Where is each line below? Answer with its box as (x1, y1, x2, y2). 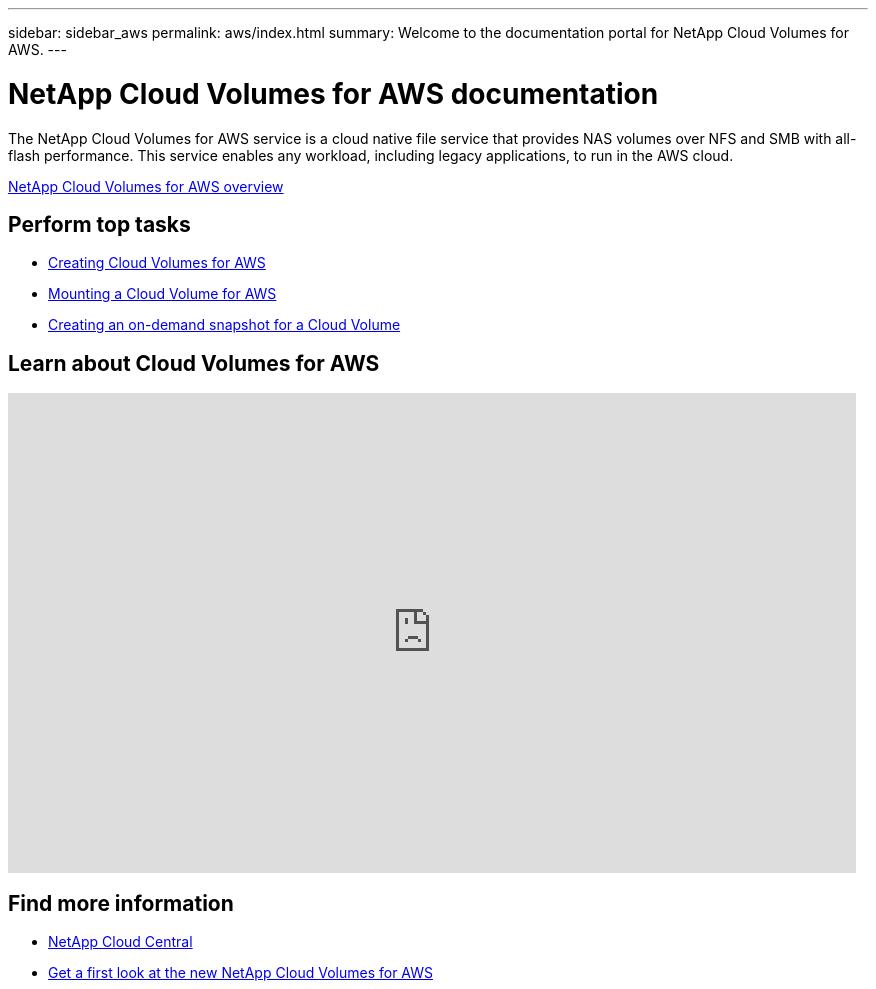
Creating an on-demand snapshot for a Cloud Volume (48, 316, 401, 334)
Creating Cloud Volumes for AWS (48, 254, 266, 272)
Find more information (8, 890, 234, 916)
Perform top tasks (8, 211, 191, 237)
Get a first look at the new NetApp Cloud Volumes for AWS (48, 964, 433, 982)
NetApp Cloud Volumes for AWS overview (8, 177, 284, 195)
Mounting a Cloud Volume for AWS (48, 285, 277, 303)
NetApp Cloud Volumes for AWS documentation (8, 76, 659, 111)
